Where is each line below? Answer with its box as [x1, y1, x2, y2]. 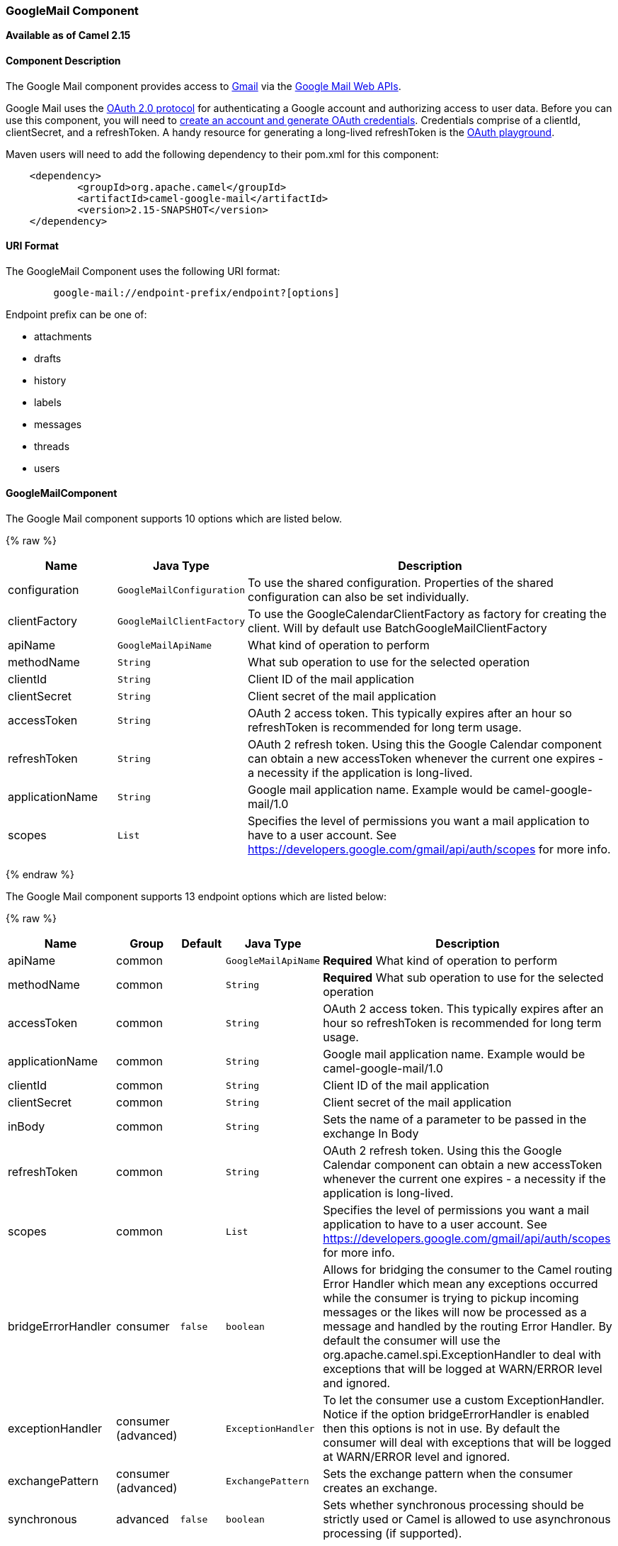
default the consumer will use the [323, 1333, 500, 1348]
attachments [34, 330, 92, 342]
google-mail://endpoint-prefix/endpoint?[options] [53, 286, 341, 298]
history [34, 374, 67, 386]
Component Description [6, 54, 121, 67]
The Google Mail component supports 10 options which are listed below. [6, 512, 343, 525]
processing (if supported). [323, 1526, 462, 1541]
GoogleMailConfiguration [117, 584, 245, 595]
